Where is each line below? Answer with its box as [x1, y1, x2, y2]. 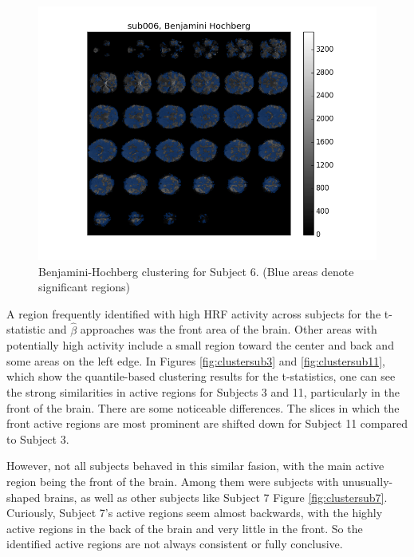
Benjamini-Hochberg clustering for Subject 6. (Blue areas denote [38, 263, 354, 279]
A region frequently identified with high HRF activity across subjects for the [6, 305, 381, 322]
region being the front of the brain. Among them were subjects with [6, 472, 339, 489]
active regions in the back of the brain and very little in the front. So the [6, 519, 363, 536]
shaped [6, 488, 41, 505]
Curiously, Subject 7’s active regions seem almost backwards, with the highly [6, 504, 383, 521]
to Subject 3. [6, 430, 69, 447]
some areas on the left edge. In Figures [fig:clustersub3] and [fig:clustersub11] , [6, 352, 385, 369]
